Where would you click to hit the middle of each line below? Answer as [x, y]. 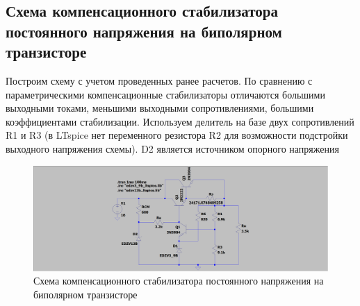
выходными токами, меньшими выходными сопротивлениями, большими [160, 108]
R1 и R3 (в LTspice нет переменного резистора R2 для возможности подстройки [177, 135]
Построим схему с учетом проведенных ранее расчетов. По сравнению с [159, 80]
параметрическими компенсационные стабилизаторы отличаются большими [165, 94]
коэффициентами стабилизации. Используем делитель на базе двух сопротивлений [180, 121]
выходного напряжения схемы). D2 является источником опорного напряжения [172, 148]
